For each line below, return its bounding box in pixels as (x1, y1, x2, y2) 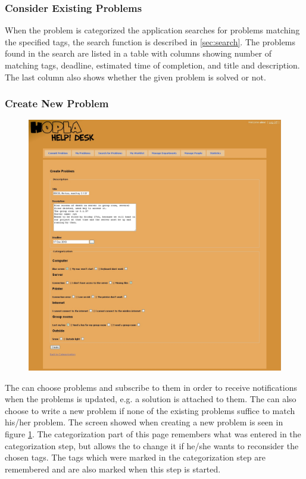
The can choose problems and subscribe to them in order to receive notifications (5, 381, 297, 393)
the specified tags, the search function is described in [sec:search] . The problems (5, 35, 296, 48)
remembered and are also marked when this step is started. (5, 462, 221, 475)
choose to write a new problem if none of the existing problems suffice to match (5, 404, 295, 416)
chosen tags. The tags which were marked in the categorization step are (5, 451, 266, 464)
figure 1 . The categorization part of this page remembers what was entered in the (5, 428, 301, 440)
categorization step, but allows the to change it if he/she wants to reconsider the (5, 439, 299, 452)
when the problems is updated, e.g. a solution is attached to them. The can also (5, 393, 296, 405)
